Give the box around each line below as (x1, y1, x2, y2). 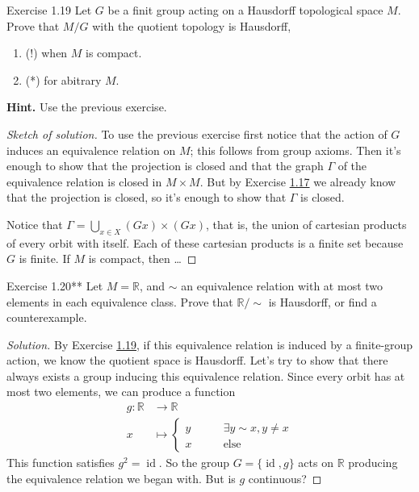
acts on (298, 454, 333, 471)
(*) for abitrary (25, 71, 102, 88)
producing (348, 454, 398, 471)
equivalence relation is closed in (6, 173, 162, 190)
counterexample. (6, 309, 87, 326)
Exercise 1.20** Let (6, 277, 103, 294)
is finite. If (19, 250, 70, 267)
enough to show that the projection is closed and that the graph (6, 157, 324, 174)
